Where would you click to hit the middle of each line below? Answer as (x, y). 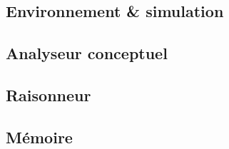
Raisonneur (49, 94)
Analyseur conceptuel (87, 53)
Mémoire (39, 137)
